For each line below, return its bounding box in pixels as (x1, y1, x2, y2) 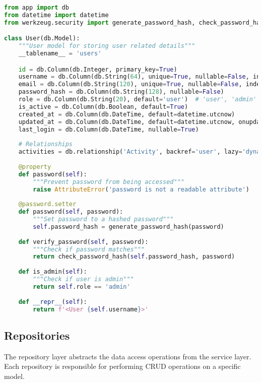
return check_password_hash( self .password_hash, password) (33, 253, 235, 261)
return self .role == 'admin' (33, 283, 130, 290)
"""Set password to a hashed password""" (33, 216, 174, 223)
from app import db (4, 4, 69, 11)
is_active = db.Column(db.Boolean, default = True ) (18, 103, 188, 110)
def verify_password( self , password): (18, 238, 149, 245)
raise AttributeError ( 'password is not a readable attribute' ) (33, 185, 249, 193)
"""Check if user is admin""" (33, 276, 134, 283)
